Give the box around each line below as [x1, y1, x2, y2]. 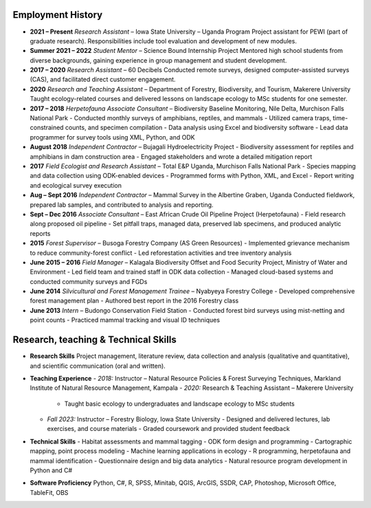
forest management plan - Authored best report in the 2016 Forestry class [30, 296, 239, 305]
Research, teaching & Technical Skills [12, 334, 177, 346]
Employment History [12, 9, 103, 21]
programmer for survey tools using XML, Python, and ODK [30, 133, 195, 141]
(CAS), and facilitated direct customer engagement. [30, 76, 176, 84]
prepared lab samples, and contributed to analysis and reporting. [30, 200, 214, 209]
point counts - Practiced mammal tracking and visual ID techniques [30, 316, 220, 324]
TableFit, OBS [30, 488, 69, 496]
